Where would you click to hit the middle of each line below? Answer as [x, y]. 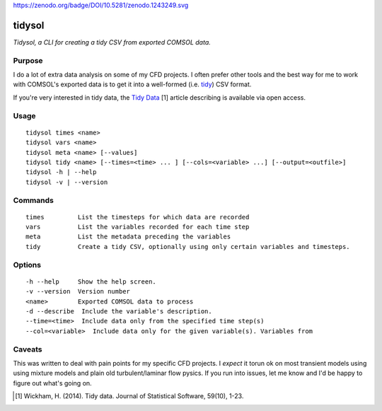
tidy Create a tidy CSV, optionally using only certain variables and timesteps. [188, 247]
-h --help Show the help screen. [91, 282]
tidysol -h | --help [61, 172]
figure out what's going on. [52, 383]
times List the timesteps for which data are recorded [138, 217]
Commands [34, 200]
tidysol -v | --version [67, 182]
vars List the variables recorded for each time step [138, 227]
